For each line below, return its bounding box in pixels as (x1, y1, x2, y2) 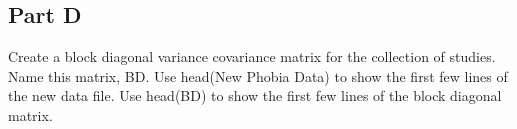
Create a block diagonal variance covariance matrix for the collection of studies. (8, 46, 496, 67)
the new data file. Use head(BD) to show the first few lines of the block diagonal (8, 85, 502, 106)
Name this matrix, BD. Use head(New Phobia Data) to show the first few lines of (8, 65, 508, 86)
